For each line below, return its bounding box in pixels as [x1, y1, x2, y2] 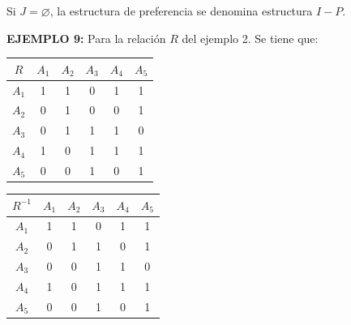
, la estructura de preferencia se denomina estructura [49, 2, 313, 19]
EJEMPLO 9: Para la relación [6, 29, 166, 46]
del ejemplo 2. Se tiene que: [182, 29, 319, 46]
